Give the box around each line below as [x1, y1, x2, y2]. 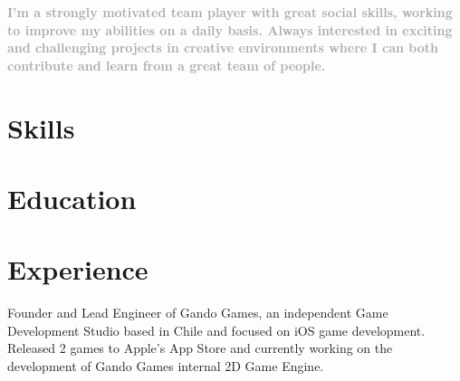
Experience [7, 251, 149, 288]
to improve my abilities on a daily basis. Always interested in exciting [7, 20, 453, 39]
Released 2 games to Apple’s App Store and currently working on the [7, 338, 393, 357]
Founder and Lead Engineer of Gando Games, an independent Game [7, 303, 388, 322]
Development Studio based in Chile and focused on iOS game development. [7, 320, 426, 339]
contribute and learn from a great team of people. [7, 55, 326, 74]
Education [7, 179, 137, 216]
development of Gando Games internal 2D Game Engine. [7, 357, 324, 376]
